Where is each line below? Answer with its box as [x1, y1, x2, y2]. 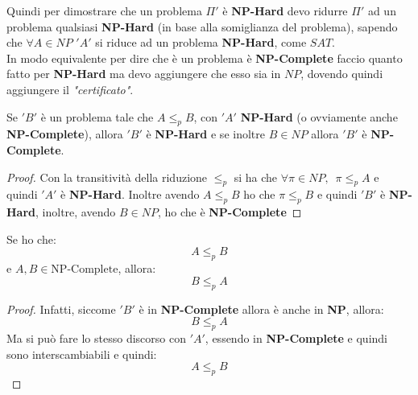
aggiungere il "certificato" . [6, 80, 134, 97]
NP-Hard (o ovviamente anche [240, 108, 398, 125]
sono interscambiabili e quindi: [6, 345, 157, 362]
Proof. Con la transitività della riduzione [6, 168, 208, 185]
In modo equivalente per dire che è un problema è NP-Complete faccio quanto [6, 49, 403, 66]
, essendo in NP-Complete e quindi [205, 329, 388, 346]
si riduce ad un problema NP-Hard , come [95, 34, 307, 51]
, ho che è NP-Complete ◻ [157, 204, 302, 220]
